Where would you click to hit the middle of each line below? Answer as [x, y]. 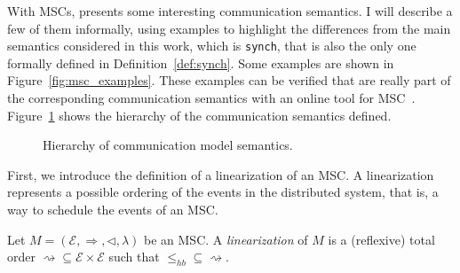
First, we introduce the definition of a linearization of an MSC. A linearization [221, 174]
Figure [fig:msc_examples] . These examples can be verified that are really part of [229, 80]
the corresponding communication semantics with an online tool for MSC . [211, 98]
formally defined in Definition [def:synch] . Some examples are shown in [201, 62]
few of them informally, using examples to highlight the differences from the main [229, 28]
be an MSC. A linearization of [226, 239]
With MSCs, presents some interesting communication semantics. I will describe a [230, 11]
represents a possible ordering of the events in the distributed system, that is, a [223, 192]
